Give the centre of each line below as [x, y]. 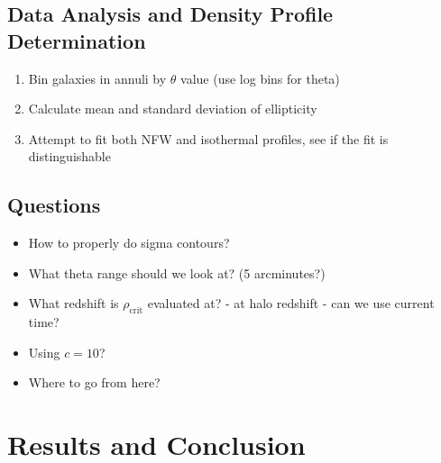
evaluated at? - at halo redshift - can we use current [291, 303]
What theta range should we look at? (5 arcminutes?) [177, 272]
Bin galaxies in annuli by [97, 78]
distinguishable [69, 156]
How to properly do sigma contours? [129, 243]
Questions [54, 205]
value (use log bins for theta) [260, 78]
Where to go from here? [94, 382]
